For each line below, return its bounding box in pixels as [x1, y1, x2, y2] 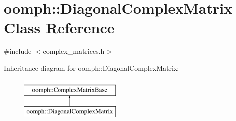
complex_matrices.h [43, 46, 105, 56]
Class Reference [4, 17, 115, 38]
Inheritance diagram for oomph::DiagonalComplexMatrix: [4, 62, 179, 73]
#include [4, 46, 32, 56]
